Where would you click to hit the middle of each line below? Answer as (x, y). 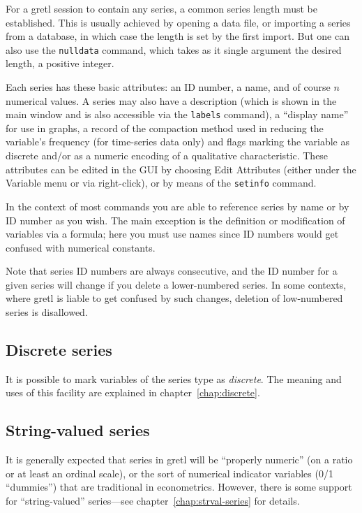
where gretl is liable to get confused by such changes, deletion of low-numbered (174, 298)
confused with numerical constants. (81, 247)
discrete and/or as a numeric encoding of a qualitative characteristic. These (167, 156)
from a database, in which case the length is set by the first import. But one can (178, 36)
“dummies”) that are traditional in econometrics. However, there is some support (179, 487)
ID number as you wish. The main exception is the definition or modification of (175, 220)
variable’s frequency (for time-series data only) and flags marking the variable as (178, 142)
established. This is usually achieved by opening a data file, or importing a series (178, 22)
